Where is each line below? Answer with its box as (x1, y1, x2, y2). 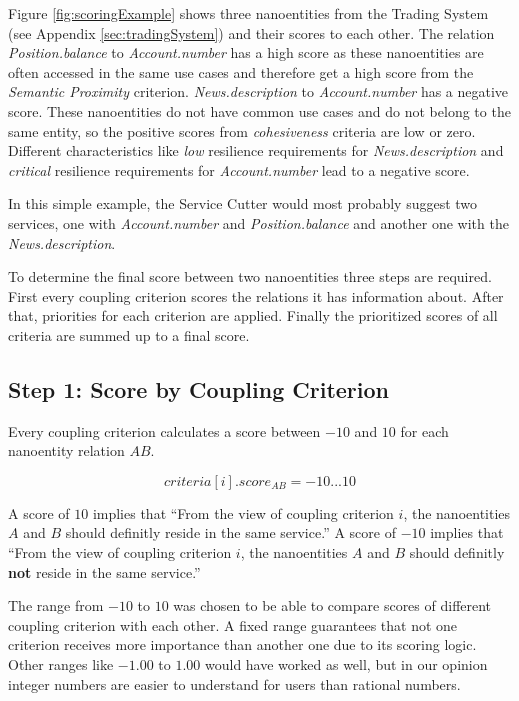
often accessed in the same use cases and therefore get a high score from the (8, 61, 474, 82)
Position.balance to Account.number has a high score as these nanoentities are (8, 42, 484, 63)
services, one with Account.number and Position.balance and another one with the (8, 212, 509, 233)
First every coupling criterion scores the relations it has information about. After (8, 285, 504, 306)
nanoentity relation (8, 440, 125, 461)
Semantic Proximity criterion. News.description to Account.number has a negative (8, 81, 509, 102)
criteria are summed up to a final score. (8, 324, 250, 345)
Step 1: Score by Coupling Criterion (8, 373, 389, 404)
